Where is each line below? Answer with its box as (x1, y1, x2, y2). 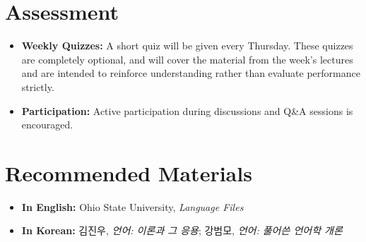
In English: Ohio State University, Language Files (21, 199, 244, 214)
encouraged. (21, 117, 73, 132)
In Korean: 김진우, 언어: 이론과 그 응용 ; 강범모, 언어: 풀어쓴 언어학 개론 (21, 223, 343, 238)
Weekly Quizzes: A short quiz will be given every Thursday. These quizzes (21, 38, 353, 53)
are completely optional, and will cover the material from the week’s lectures (21, 52, 353, 66)
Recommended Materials (5, 158, 252, 187)
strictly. (21, 79, 54, 94)
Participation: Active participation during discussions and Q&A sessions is (21, 103, 353, 118)
